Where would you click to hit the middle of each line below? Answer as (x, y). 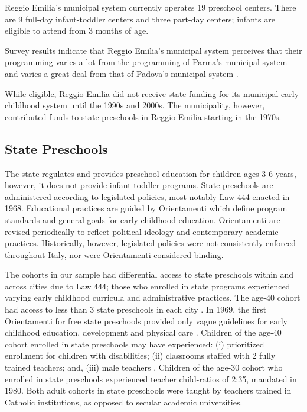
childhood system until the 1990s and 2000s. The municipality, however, (135, 105)
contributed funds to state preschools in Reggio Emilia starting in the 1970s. (143, 116)
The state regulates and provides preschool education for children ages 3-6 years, (151, 173)
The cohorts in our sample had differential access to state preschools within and (149, 274)
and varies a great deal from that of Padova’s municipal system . (122, 73)
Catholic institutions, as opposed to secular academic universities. (124, 402)
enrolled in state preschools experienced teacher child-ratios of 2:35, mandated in (151, 379)
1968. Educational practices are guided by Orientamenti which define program (146, 208)
